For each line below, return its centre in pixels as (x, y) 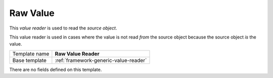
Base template (29, 60)
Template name (31, 53)
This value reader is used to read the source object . (63, 28)
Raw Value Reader (77, 53)
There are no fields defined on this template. (56, 69)
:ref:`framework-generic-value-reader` (101, 60)
